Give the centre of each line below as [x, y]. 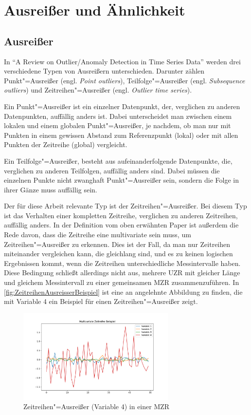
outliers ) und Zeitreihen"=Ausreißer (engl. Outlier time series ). [98, 90]
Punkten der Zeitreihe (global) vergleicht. [66, 144]
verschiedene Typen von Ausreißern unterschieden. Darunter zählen [104, 71]
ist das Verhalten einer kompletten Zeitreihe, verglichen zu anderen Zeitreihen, [121, 215]
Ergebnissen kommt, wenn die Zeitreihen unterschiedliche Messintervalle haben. [122, 263]
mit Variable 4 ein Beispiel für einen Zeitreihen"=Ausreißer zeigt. [101, 301]
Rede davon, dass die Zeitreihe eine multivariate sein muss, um [98, 235]
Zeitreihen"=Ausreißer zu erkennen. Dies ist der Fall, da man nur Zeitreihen [117, 244]
